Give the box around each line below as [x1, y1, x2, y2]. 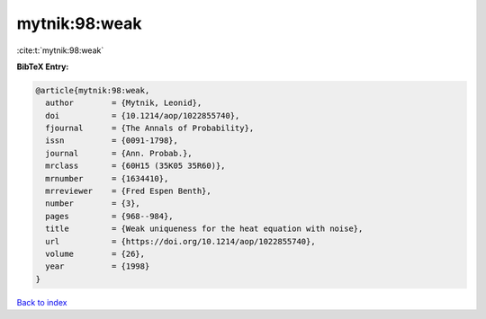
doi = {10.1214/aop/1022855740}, [45, 111, 240, 120]
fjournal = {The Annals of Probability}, [45, 123, 255, 134]
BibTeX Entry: [16, 61, 69, 72]
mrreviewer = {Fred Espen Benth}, [45, 186, 211, 197]
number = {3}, [45, 199, 141, 208]
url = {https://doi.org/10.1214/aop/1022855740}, [45, 236, 316, 246]
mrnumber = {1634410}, [45, 173, 169, 183]
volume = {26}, [45, 249, 146, 259]
